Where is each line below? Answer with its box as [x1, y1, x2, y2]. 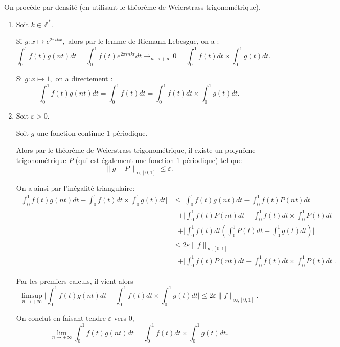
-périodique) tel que [180, 154, 242, 165]
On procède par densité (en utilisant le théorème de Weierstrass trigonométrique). [4, 2, 261, 12]
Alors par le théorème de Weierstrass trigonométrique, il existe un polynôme [16, 145, 256, 155]
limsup [21, 292, 42, 299]
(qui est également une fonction [75, 154, 174, 165]
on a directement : [55, 73, 113, 84]
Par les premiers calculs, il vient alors [16, 275, 133, 286]
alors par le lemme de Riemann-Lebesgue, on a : [68, 36, 219, 47]
